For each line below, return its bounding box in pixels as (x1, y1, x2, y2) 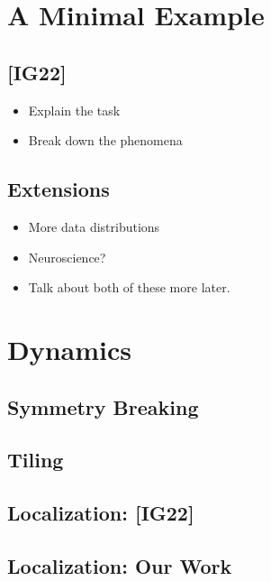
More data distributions (28, 217, 160, 235)
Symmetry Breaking (7, 392, 199, 420)
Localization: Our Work (7, 551, 232, 579)
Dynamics (7, 330, 132, 367)
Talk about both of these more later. (28, 278, 230, 297)
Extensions (7, 175, 110, 203)
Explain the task (28, 100, 121, 119)
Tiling (7, 446, 64, 474)
